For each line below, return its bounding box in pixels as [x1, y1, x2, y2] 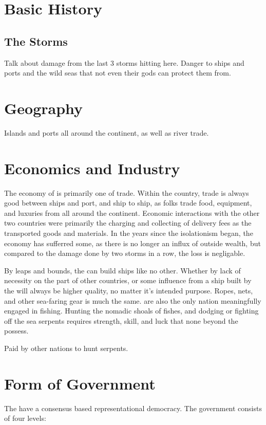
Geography [4, 97, 83, 118]
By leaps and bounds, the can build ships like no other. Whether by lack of [4, 265, 241, 275]
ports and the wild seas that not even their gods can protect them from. [4, 67, 231, 78]
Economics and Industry [4, 157, 180, 178]
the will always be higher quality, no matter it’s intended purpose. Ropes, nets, [4, 285, 253, 295]
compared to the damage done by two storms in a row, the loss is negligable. [4, 248, 245, 258]
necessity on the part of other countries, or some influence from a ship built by [4, 275, 252, 286]
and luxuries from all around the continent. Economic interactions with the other [4, 207, 260, 218]
